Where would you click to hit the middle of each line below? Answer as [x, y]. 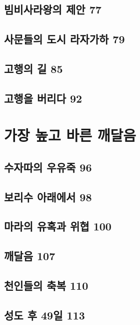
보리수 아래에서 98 [48, 196]
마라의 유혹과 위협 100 [58, 226]
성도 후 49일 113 [44, 315]
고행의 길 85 [33, 68]
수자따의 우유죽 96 [48, 167]
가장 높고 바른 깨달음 [70, 135]
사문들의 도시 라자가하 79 [64, 39]
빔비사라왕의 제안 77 [53, 9]
